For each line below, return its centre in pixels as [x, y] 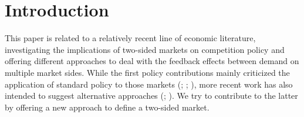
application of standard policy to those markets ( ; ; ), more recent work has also [149, 84]
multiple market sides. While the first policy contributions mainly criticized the [147, 72]
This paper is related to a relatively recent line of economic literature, [130, 38]
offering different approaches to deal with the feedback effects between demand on [152, 61]
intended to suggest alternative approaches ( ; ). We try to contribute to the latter [151, 96]
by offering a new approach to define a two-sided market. [107, 107]
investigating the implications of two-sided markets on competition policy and [145, 49]
